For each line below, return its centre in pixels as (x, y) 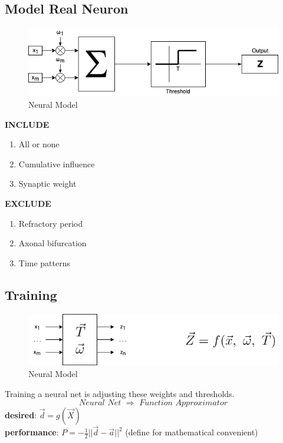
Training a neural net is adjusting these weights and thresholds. (120, 393)
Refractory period (51, 223)
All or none (39, 144)
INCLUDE (27, 124)
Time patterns (45, 262)
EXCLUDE (28, 203)
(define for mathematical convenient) (192, 432)
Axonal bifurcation (52, 243)
